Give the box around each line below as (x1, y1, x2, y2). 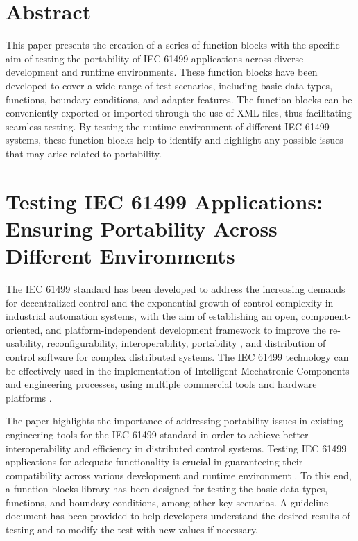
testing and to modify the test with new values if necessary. (6, 522, 259, 537)
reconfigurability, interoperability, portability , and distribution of (46, 336, 326, 350)
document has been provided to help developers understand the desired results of (6, 508, 350, 523)
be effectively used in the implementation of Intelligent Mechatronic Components (6, 363, 350, 377)
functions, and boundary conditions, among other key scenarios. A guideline (6, 495, 329, 509)
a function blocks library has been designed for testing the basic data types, (6, 481, 328, 496)
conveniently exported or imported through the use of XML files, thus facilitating (6, 105, 352, 120)
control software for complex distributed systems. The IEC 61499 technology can (6, 349, 349, 363)
